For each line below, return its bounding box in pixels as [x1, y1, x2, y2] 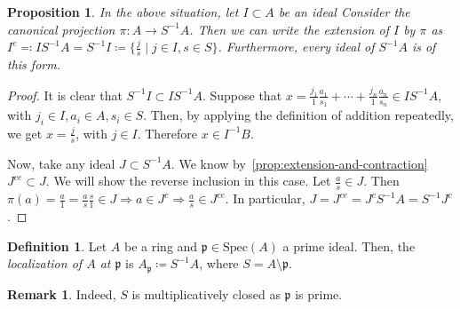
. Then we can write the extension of [189, 20, 389, 38]
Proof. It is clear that [7, 85, 123, 104]
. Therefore [137, 123, 198, 142]
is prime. [295, 284, 343, 303]
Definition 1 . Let [7, 236, 107, 255]
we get [7, 123, 43, 142]
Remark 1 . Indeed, [7, 284, 116, 303]
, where [199, 254, 239, 273]
